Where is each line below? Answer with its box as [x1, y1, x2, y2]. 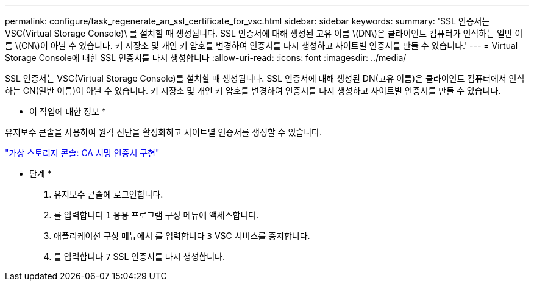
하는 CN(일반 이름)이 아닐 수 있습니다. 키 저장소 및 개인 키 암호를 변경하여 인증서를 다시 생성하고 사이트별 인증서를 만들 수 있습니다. [5, 85, 501, 96]
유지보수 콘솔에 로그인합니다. [54, 189, 163, 199]
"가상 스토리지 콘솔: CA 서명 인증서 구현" [5, 148, 160, 158]
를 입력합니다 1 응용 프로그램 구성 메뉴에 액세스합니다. [54, 210, 259, 220]
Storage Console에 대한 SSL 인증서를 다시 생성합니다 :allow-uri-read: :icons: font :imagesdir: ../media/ [5, 52, 407, 63]
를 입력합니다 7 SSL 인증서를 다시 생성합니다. [54, 251, 225, 262]
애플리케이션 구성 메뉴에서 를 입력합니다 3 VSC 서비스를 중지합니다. [54, 231, 310, 241]
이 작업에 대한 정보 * [29, 106, 106, 116]
